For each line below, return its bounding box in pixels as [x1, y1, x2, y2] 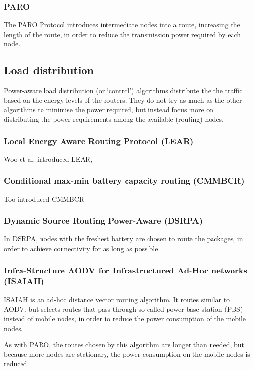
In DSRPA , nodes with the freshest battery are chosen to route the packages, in [4, 234, 243, 244]
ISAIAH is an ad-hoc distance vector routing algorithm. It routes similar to [4, 294, 230, 304]
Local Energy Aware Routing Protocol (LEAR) [4, 135, 194, 147]
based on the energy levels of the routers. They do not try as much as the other [4, 95, 242, 105]
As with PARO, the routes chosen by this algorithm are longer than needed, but [4, 339, 245, 350]
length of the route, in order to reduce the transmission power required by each [4, 29, 241, 39]
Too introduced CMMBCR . [4, 194, 86, 204]
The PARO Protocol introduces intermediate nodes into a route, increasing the [4, 19, 240, 30]
